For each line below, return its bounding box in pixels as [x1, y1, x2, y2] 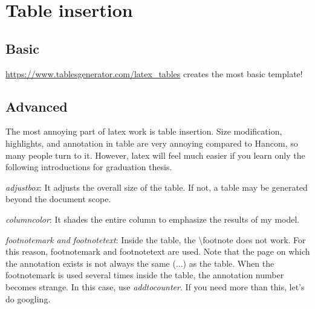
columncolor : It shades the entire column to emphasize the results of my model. [5, 212, 300, 225]
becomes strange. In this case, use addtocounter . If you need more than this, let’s [5, 280, 305, 293]
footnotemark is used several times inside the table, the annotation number [5, 269, 284, 281]
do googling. [5, 292, 51, 305]
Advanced [5, 97, 68, 115]
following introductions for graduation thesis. [5, 161, 172, 173]
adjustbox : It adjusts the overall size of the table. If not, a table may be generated [5, 180, 308, 193]
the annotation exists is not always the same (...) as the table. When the [5, 256, 274, 269]
